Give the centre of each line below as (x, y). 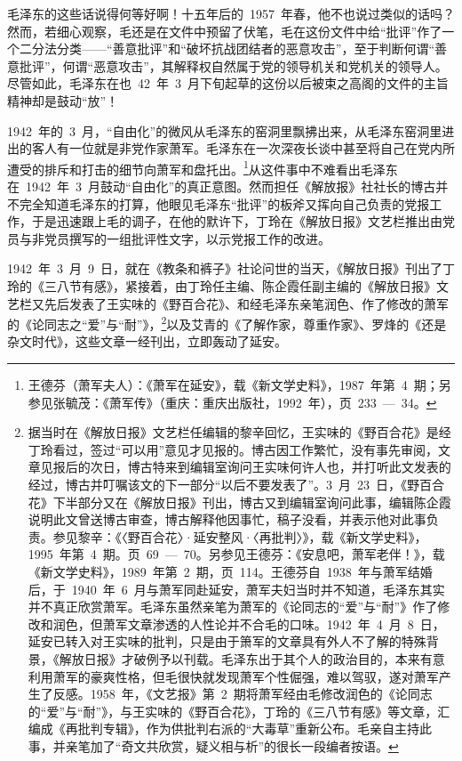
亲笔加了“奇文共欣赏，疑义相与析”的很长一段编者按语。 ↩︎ (232, 745)
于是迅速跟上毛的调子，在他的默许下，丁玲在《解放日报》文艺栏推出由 (237, 221)
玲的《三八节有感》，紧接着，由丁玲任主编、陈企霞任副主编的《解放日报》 (222, 285)
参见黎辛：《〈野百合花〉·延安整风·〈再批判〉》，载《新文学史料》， (240, 536)
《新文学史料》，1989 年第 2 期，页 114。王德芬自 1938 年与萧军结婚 (230, 571)
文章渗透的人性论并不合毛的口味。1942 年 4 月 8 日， (286, 623)
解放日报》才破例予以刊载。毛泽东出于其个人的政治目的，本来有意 (252, 658)
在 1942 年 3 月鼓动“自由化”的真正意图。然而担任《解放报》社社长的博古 (222, 186)
